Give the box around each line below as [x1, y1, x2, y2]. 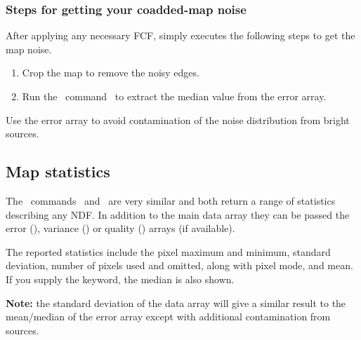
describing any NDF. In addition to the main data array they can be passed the [6, 207, 350, 222]
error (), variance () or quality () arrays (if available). [6, 221, 235, 236]
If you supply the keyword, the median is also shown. [6, 271, 235, 286]
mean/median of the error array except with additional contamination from [6, 309, 331, 324]
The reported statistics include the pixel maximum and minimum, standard [6, 244, 331, 259]
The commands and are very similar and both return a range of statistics [6, 193, 336, 208]
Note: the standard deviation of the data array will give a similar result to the [6, 295, 346, 310]
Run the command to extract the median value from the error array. [22, 89, 327, 103]
